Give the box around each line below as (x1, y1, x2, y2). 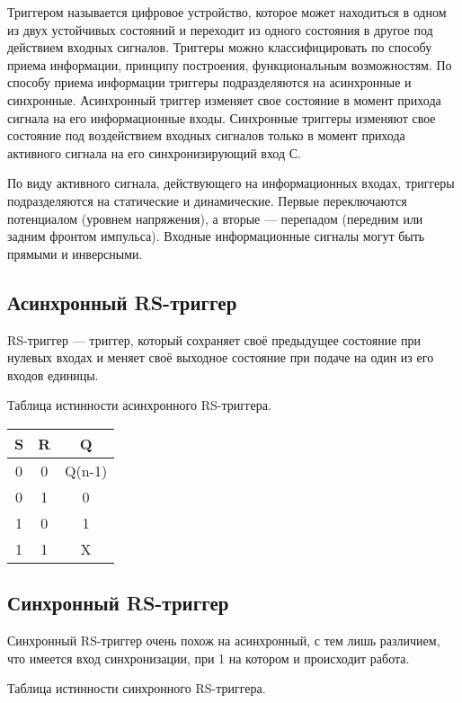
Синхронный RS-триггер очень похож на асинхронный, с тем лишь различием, (7, 631, 440, 650)
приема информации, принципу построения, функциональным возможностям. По (7, 55, 452, 74)
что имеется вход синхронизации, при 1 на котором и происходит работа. (7, 648, 410, 667)
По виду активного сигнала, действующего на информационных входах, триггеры (7, 174, 455, 192)
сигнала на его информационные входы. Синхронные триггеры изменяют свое (7, 108, 436, 127)
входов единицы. (7, 365, 99, 384)
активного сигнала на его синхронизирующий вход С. (7, 143, 301, 162)
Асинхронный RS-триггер (7, 288, 237, 316)
